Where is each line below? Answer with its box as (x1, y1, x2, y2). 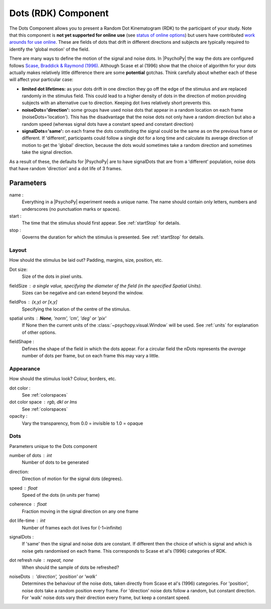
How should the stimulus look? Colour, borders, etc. (9, 375, 116, 382)
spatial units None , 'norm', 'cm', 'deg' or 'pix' (9, 315, 107, 322)
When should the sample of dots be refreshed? (22, 564, 119, 570)
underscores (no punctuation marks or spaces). (22, 206, 120, 212)
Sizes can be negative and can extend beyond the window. (22, 289, 144, 295)
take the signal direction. (22, 149, 73, 156)
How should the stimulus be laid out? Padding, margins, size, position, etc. (9, 257, 163, 263)
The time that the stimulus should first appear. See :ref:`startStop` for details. (22, 220, 181, 226)
